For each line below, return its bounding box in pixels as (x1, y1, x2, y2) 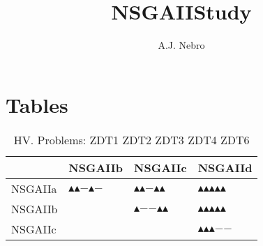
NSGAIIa (11, 180, 57, 197)
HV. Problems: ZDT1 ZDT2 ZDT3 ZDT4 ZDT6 (13, 131, 250, 148)
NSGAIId (197, 159, 253, 176)
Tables (6, 90, 68, 118)
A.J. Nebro (158, 38, 205, 52)
